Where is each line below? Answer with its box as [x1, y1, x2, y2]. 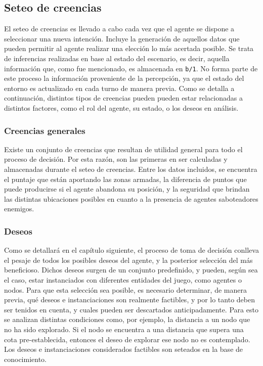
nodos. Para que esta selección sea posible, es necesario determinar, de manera [4, 284, 247, 295]
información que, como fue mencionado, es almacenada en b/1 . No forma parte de [4, 63, 258, 73]
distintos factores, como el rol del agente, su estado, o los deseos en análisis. [4, 103, 239, 113]
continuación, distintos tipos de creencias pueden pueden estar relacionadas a [4, 93, 243, 103]
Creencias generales [4, 124, 85, 136]
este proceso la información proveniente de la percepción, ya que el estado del [4, 73, 244, 83]
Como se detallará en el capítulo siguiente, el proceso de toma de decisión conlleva [4, 245, 259, 255]
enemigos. [4, 203, 34, 214]
